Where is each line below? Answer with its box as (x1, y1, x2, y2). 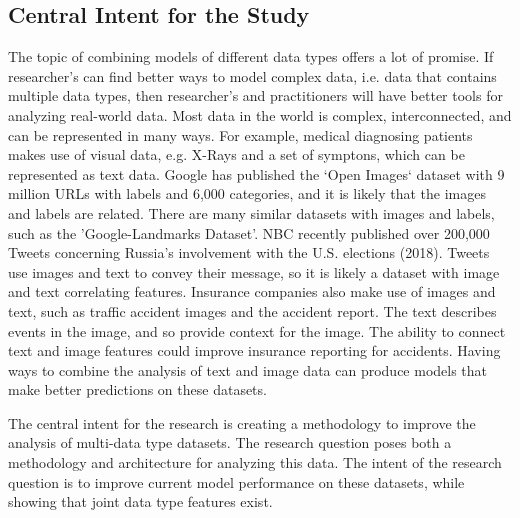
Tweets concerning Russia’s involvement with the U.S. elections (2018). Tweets (8, 242, 490, 263)
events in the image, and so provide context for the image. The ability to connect (8, 320, 506, 341)
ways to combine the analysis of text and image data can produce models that (8, 359, 488, 380)
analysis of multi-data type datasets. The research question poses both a (8, 432, 452, 453)
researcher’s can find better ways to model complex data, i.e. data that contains (8, 65, 497, 86)
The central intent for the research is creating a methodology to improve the (8, 412, 476, 433)
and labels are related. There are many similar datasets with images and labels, (8, 202, 495, 223)
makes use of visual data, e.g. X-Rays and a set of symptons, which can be (8, 144, 465, 165)
